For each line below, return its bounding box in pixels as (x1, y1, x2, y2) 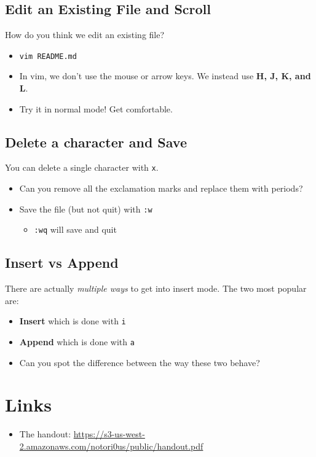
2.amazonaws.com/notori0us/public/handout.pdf (19, 440, 203, 453)
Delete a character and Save (5, 132, 187, 151)
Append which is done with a (19, 335, 135, 348)
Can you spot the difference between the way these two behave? (19, 356, 260, 369)
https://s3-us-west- (73, 428, 145, 440)
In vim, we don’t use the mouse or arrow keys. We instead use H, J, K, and (19, 69, 311, 82)
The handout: (19, 428, 71, 440)
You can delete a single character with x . (5, 161, 159, 174)
